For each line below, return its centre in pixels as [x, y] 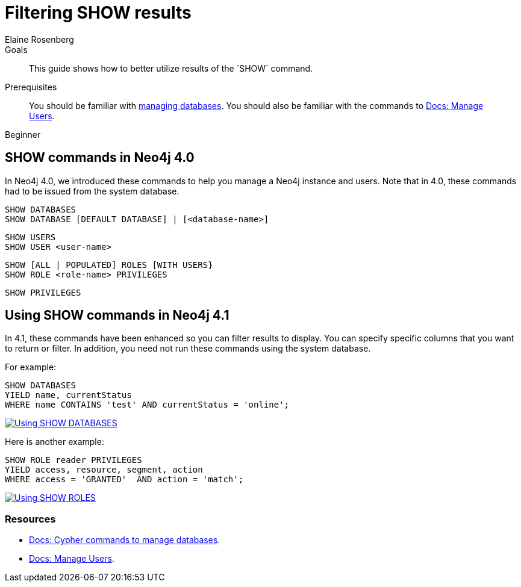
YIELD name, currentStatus [68, 395]
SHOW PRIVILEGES [43, 292]
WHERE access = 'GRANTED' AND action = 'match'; [124, 480]
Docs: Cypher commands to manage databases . [125, 540]
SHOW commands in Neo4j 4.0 [100, 158]
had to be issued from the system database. [92, 191]
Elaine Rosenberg [39, 39]
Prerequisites [31, 87]
